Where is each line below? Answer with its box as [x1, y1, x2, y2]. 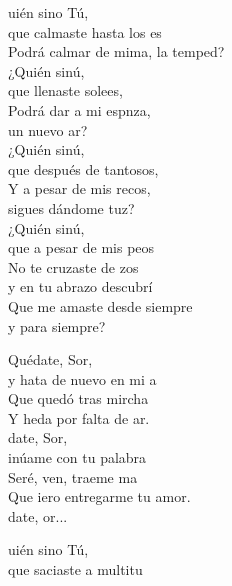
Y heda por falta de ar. [8, 407, 150, 428]
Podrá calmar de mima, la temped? [8, 41, 225, 62]
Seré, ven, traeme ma [8, 466, 138, 487]
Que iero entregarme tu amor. [8, 486, 191, 507]
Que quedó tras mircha [8, 388, 149, 409]
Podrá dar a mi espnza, [8, 99, 151, 120]
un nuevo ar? [8, 119, 88, 140]
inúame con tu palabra [8, 447, 147, 468]
